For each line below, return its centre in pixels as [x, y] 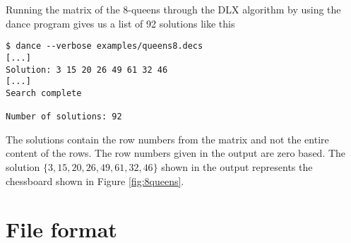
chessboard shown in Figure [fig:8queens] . [95, 180]
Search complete [44, 93]
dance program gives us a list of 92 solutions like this [120, 23]
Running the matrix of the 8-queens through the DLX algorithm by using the [173, 9]
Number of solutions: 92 [64, 117]
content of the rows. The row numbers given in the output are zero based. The [176, 153]
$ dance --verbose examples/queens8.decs [105, 46]
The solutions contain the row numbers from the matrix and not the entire [167, 139]
